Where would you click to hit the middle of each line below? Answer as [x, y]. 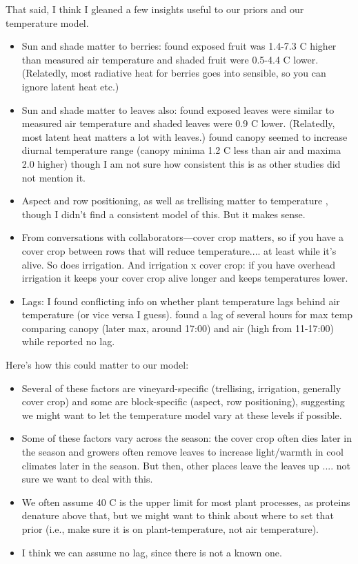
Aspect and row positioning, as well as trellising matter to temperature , [175, 201]
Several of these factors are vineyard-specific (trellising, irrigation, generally [181, 388]
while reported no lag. [68, 341]
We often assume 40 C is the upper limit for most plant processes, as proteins [186, 502]
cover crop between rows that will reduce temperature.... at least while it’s [179, 250]
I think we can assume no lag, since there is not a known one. [152, 552]
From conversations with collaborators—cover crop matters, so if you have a [183, 237]
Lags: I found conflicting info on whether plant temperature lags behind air [181, 301]
